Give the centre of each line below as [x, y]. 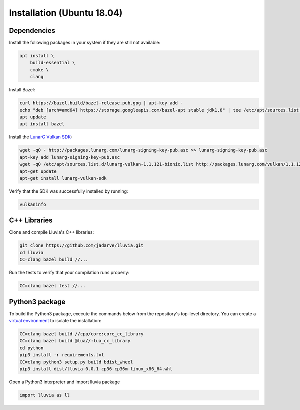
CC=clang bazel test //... [53, 286]
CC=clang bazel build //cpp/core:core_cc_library [82, 334]
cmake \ [40, 70]
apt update [33, 117]
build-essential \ [53, 63]
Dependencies [32, 31]
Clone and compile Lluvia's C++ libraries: [52, 232]
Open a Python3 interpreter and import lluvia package [65, 382]
